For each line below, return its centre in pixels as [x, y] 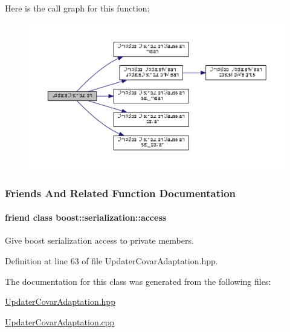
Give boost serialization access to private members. [99, 240]
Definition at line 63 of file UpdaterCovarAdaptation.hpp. [111, 261]
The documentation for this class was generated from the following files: [138, 281]
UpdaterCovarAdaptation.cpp [60, 321]
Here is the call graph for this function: [77, 8]
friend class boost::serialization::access [86, 217]
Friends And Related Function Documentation [121, 193]
